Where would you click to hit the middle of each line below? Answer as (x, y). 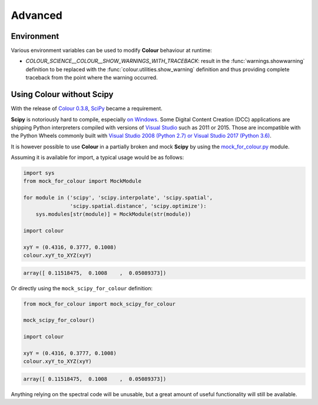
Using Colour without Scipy (62, 94)
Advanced (37, 15)
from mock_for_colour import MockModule (82, 181)
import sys (39, 173)
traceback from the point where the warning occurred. (92, 78)
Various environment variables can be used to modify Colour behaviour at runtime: (111, 51)
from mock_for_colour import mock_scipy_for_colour (100, 304)
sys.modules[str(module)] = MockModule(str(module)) (113, 214)
